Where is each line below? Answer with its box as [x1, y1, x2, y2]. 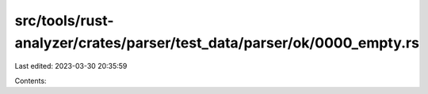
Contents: [14, 76, 47, 85]
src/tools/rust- [14, 12, 114, 29]
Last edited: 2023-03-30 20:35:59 [14, 62, 128, 71]
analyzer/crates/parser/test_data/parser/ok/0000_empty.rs [14, 34, 420, 51]
